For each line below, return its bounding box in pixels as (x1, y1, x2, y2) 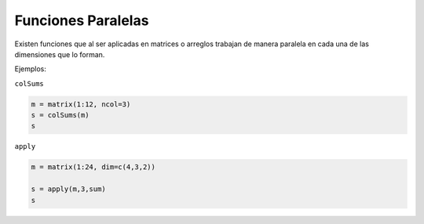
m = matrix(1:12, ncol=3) (31, 99, 131, 109)
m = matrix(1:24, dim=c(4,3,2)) (31, 163, 156, 172)
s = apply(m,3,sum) (31, 185, 106, 193)
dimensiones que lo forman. (14, 49, 105, 59)
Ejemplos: (14, 64, 47, 74)
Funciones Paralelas (14, 12, 149, 29)
